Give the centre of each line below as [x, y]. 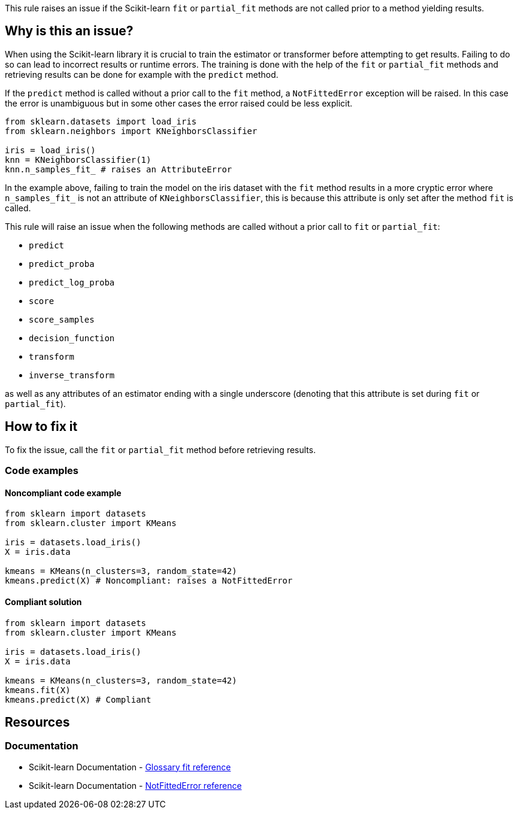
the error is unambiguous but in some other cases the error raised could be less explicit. [179, 103]
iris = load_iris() [50, 150]
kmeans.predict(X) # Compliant [78, 699]
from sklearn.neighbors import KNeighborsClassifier [131, 131]
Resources [37, 722]
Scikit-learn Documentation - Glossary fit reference [130, 767]
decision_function [72, 338]
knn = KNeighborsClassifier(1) [78, 160]
